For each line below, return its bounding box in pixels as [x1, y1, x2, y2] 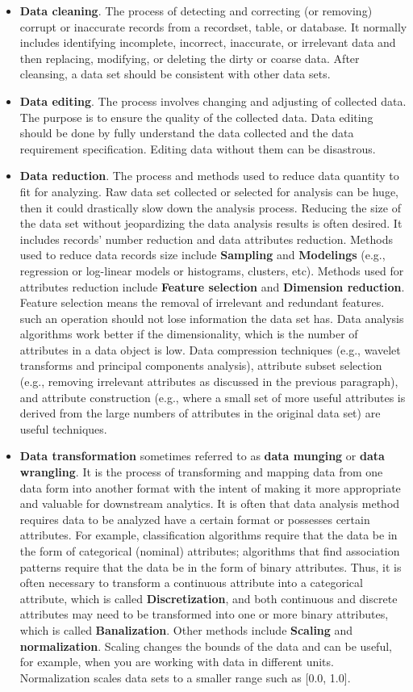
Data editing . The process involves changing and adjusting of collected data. [19, 92, 407, 109]
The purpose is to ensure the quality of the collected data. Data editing [19, 108, 373, 125]
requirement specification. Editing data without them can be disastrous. [19, 140, 376, 157]
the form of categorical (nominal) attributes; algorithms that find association [19, 543, 400, 559]
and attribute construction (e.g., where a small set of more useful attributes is [19, 388, 406, 405]
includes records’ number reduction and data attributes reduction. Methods [19, 230, 394, 247]
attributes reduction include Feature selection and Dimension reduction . [19, 278, 405, 295]
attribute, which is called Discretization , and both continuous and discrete [19, 589, 398, 606]
